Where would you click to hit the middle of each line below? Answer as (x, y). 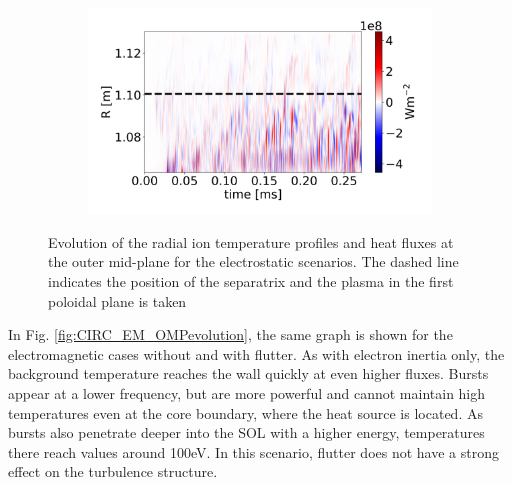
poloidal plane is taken (117, 300)
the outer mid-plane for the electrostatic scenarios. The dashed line (253, 261)
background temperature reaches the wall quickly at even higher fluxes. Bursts (248, 373)
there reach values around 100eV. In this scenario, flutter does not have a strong (253, 451)
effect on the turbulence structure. (113, 471)
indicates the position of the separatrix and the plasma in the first (251, 281)
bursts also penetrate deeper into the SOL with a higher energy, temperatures (246, 432)
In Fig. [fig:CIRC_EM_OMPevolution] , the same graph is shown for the (230, 334)
